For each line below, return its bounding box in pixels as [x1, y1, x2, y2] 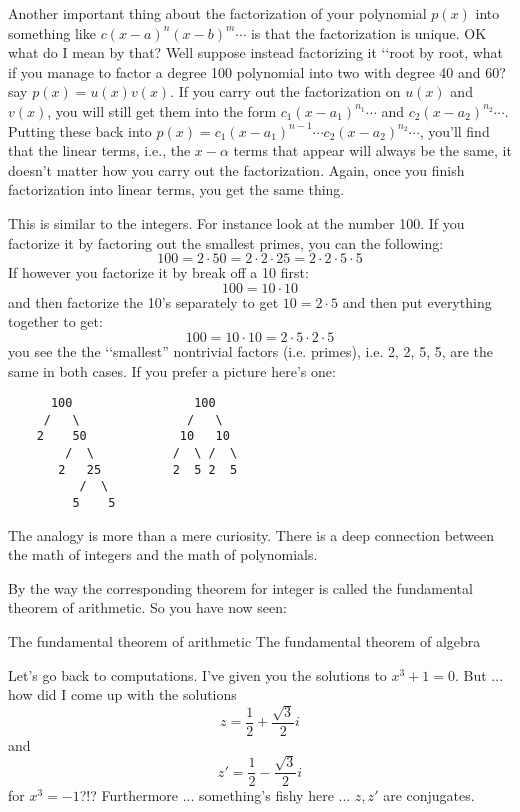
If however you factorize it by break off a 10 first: [8, 262, 309, 283]
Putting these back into [8, 120, 152, 141]
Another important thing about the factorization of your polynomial [8, 3, 427, 23]
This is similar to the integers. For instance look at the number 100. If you [8, 212, 465, 233]
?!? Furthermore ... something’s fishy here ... [79, 785, 351, 806]
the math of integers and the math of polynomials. [8, 544, 318, 565]
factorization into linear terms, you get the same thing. [8, 179, 345, 200]
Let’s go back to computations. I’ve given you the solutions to [8, 664, 387, 685]
